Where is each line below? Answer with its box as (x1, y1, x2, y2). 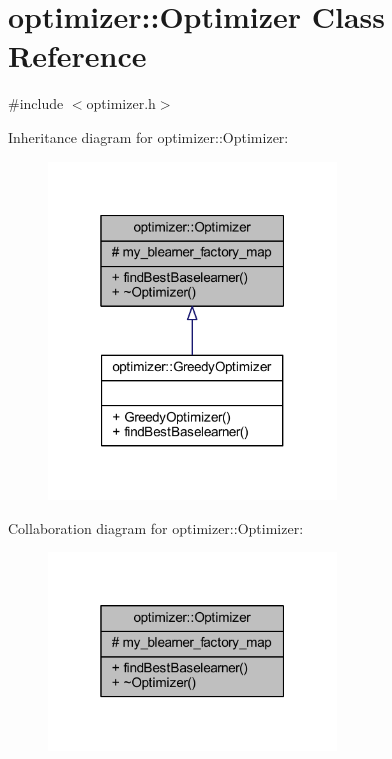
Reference (8, 35, 147, 76)
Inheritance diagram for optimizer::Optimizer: (8, 126, 289, 147)
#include (8, 93, 64, 114)
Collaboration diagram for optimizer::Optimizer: (8, 517, 304, 538)
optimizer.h (86, 93, 156, 114)
